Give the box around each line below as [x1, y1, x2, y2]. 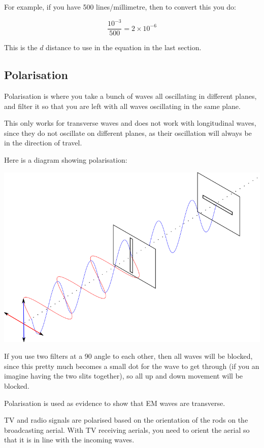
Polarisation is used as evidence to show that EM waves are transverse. [4, 397, 225, 408]
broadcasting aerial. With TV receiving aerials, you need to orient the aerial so [4, 424, 250, 435]
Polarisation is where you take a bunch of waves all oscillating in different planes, [4, 90, 257, 101]
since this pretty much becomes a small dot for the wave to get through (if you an [4, 360, 259, 371]
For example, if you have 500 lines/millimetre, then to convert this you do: [4, 2, 237, 12]
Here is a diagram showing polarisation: [4, 154, 127, 165]
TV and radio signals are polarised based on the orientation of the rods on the [4, 415, 248, 425]
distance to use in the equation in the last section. [46, 42, 202, 53]
